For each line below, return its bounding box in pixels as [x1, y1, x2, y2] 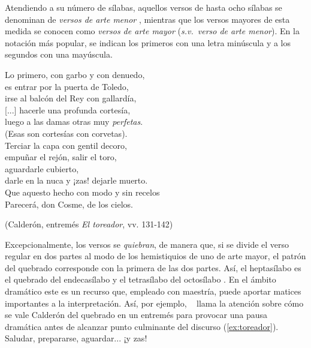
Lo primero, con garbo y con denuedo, [5, 68, 145, 80]
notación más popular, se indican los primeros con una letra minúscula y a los [5, 36, 291, 49]
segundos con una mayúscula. [5, 48, 113, 61]
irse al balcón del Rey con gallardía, [5, 92, 137, 104]
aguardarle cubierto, [5, 162, 79, 175]
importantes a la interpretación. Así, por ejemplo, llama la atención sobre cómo [5, 296, 304, 309]
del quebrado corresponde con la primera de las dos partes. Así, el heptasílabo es [5, 261, 301, 274]
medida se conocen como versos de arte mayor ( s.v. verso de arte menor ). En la [5, 25, 300, 37]
